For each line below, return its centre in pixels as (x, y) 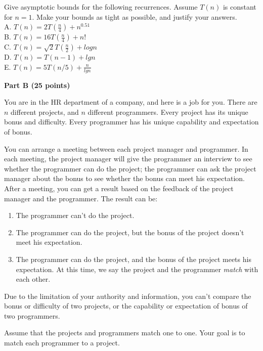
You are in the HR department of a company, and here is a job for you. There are (131, 102)
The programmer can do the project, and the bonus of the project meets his (134, 259)
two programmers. (32, 315)
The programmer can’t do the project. (75, 215)
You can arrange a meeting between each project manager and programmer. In (126, 148)
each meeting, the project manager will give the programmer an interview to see (128, 159)
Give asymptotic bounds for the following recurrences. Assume (101, 7)
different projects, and (45, 112)
